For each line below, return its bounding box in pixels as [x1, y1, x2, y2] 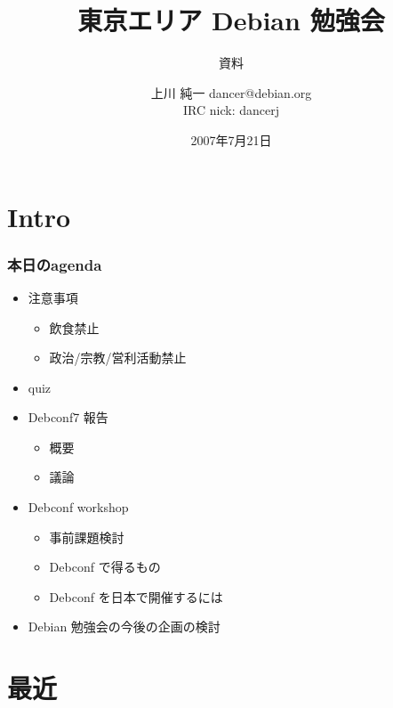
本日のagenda [7, 253, 102, 275]
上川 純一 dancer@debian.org [150, 83, 312, 102]
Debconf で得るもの [49, 557, 161, 576]
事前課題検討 [49, 527, 124, 546]
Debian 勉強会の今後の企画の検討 [28, 617, 221, 636]
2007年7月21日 [190, 130, 272, 149]
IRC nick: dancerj [183, 101, 279, 119]
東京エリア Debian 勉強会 [77, 2, 385, 38]
